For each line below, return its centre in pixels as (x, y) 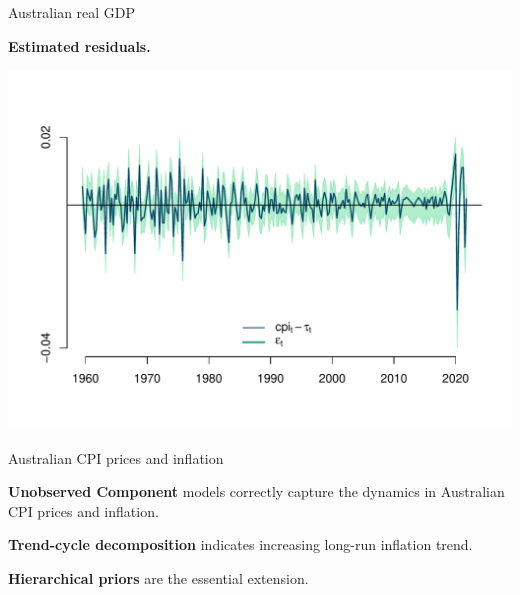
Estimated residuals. (79, 45)
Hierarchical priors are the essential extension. (158, 577)
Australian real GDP (72, 12)
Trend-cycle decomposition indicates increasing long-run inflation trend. (240, 544)
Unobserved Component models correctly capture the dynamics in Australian (256, 491)
